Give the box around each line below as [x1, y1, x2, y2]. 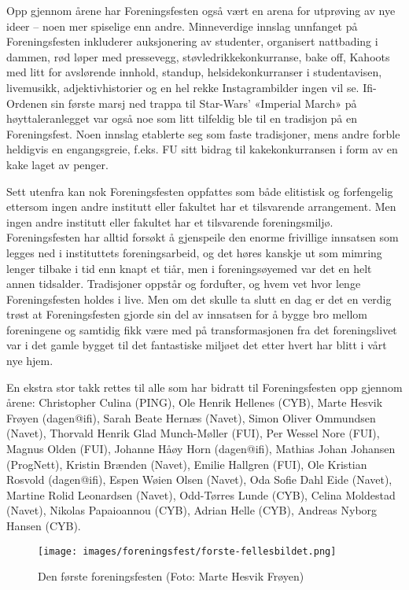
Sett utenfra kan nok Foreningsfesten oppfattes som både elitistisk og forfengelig [6, 183, 393, 199]
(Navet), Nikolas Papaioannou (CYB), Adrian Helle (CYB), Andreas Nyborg [6, 502, 378, 518]
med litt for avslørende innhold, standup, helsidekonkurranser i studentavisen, [6, 64, 382, 80]
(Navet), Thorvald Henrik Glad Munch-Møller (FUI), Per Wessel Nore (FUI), [6, 425, 380, 441]
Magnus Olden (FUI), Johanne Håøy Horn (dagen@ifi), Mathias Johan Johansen [6, 441, 396, 457]
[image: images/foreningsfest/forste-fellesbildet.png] [38, 545, 337, 557]
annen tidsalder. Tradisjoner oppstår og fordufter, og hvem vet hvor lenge [6, 275, 361, 292]
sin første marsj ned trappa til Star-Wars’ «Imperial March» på [50, 94, 357, 111]
